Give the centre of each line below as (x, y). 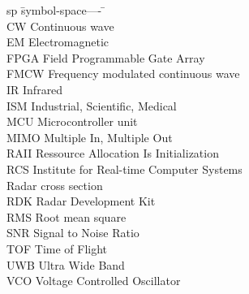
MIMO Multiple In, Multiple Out (90, 137)
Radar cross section (55, 185)
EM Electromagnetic (58, 42)
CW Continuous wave (60, 26)
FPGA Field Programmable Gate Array (106, 57)
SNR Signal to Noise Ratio (73, 233)
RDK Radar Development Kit (81, 201)
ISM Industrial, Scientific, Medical (92, 105)
